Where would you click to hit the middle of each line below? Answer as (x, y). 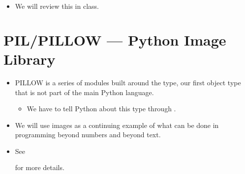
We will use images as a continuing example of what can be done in (117, 125)
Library (30, 59)
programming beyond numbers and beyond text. (88, 135)
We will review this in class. (57, 6)
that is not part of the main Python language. (84, 92)
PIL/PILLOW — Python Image (115, 39)
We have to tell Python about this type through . (101, 109)
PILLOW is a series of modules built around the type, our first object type (128, 82)
